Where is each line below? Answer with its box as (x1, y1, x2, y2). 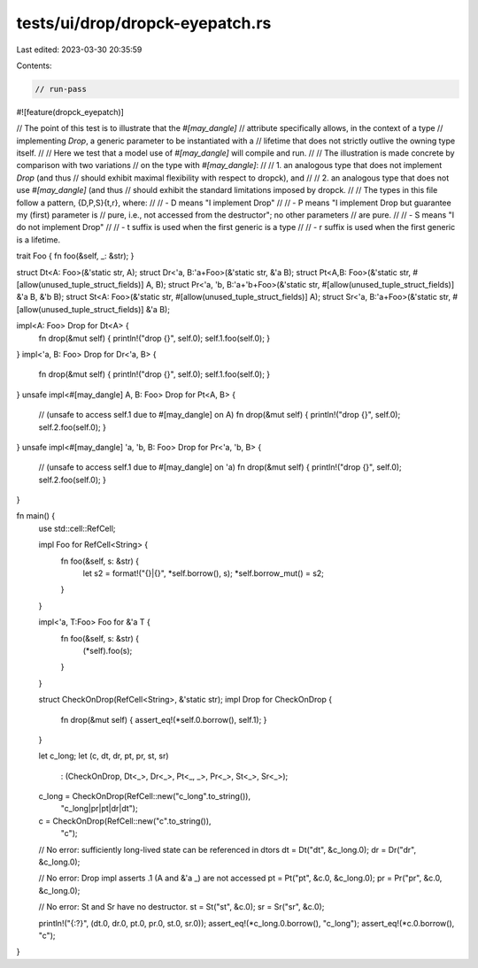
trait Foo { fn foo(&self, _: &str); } (16, 250, 135, 261)
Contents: (16, 60, 52, 71)
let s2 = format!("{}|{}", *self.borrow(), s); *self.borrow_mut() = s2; (82, 568, 325, 579)
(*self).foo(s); (82, 645, 133, 656)
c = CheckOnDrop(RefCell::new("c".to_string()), (38, 815, 212, 826)
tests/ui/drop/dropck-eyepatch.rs (16, 13, 272, 33)
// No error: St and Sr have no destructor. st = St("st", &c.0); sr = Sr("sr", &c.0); (38, 902, 325, 912)
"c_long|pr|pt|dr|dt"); (60, 803, 138, 814)
